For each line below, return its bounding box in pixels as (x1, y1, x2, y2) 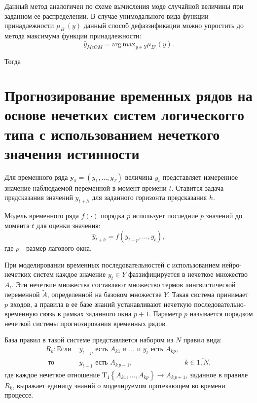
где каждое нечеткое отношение (4, 369, 100, 379)
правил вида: (183, 335, 222, 345)
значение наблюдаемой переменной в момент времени (4, 182, 167, 193)
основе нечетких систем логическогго (4, 104, 244, 125)
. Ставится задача (171, 182, 224, 193)
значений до (206, 210, 242, 221)
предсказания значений (4, 192, 73, 202)
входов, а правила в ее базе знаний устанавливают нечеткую (10, 299, 192, 309)
